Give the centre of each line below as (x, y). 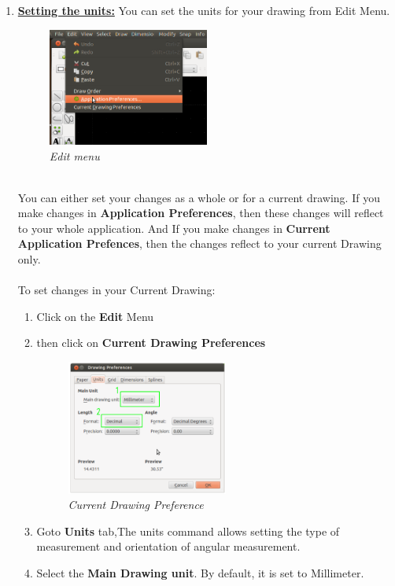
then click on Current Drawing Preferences (151, 343)
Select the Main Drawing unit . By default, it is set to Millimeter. (200, 572)
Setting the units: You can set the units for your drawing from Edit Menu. (204, 10)
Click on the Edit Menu (95, 316)
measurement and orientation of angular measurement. (168, 546)
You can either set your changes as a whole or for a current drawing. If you (199, 197)
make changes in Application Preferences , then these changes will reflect (201, 213)
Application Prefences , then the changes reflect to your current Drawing (199, 243)
